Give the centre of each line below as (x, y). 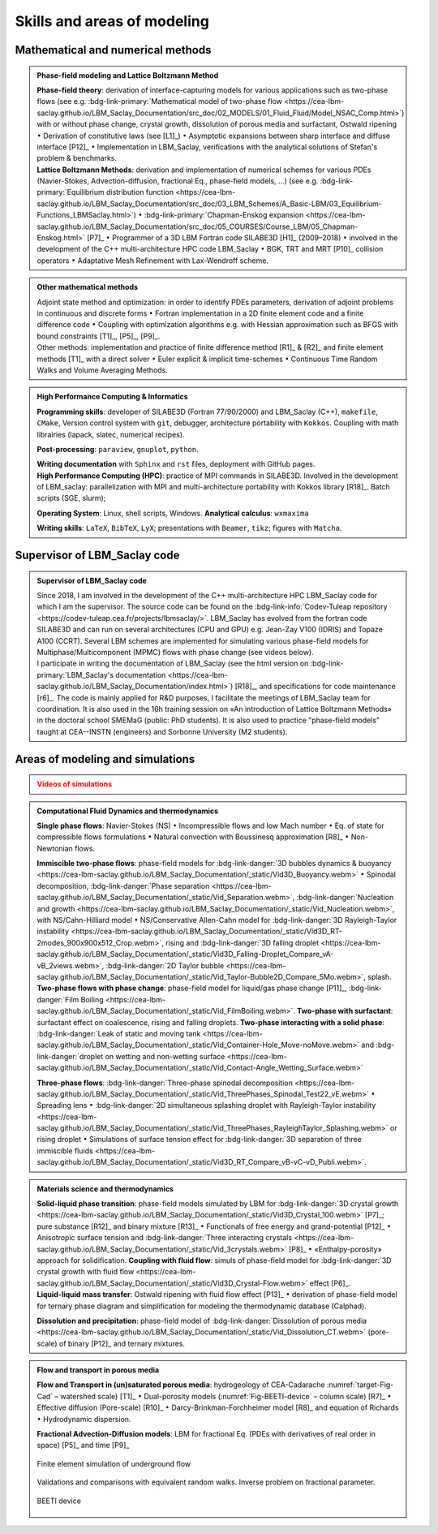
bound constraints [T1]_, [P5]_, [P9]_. (99, 336)
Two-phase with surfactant (344, 1011)
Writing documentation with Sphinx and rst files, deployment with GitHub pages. (176, 464)
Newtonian (55, 848)
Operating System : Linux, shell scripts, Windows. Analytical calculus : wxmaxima (173, 513)
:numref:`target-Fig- (360, 1385)
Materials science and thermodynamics (105, 1188)
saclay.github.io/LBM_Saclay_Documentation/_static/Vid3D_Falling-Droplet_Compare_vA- (185, 954)
